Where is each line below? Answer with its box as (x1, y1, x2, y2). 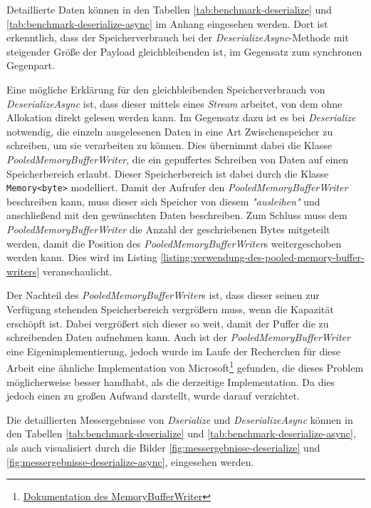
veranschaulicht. (42, 263, 113, 278)
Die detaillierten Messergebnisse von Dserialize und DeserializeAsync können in (6, 412, 353, 427)
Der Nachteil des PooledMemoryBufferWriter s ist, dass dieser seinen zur (6, 288, 320, 303)
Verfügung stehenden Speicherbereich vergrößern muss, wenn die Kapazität (6, 301, 334, 316)
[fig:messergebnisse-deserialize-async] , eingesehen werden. (6, 454, 254, 469)
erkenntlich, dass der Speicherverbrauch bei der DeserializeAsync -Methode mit (6, 30, 349, 45)
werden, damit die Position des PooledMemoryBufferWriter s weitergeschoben (6, 235, 342, 250)
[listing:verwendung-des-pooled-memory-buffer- (160, 250, 365, 265)
